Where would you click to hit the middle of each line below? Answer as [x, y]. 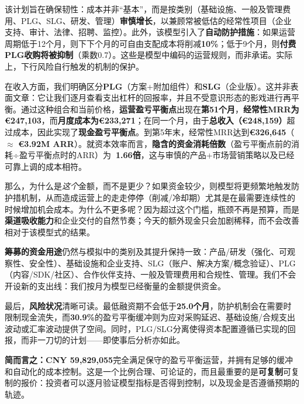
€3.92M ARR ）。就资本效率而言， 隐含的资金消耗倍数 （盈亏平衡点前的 [155, 143]
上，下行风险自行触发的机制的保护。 [74, 66]
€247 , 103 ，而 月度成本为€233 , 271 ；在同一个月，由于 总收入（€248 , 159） [146, 120]
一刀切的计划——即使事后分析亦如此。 [111, 340]
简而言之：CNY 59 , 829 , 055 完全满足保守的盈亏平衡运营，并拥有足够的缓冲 [149, 360]
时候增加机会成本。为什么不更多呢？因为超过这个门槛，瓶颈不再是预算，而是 [152, 209]
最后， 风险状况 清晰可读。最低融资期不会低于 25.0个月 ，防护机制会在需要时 [148, 305]
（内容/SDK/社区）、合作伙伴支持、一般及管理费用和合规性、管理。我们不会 [151, 274]
